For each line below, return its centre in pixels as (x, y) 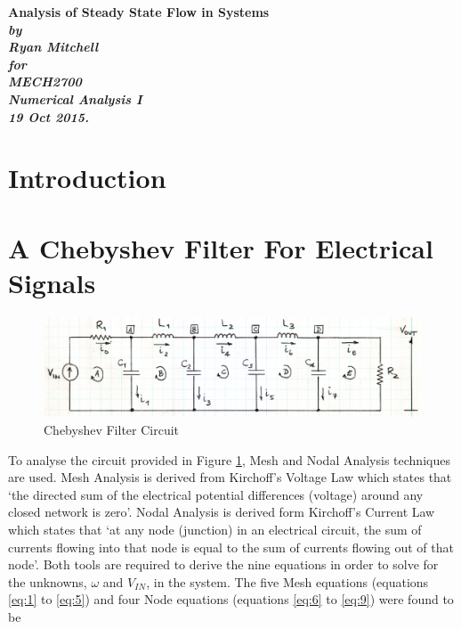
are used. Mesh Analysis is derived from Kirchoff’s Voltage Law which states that (230, 477)
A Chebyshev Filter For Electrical (221, 247)
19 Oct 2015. (49, 116)
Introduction (87, 178)
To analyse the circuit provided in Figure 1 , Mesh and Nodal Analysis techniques (229, 459)
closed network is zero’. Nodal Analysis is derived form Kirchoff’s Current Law (222, 512)
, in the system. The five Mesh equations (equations (287, 581)
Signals (52, 282)
